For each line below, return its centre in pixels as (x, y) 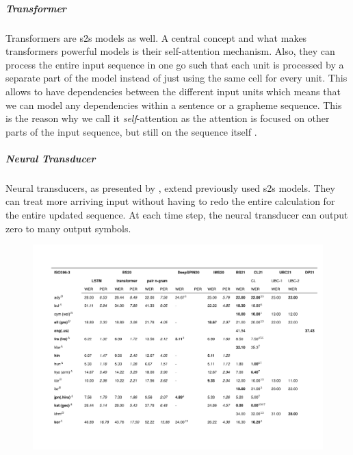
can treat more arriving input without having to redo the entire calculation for (170, 201)
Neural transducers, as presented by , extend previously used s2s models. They (170, 187)
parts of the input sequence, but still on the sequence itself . (131, 131)
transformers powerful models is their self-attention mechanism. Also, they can (170, 51)
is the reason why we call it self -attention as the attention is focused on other (168, 118)
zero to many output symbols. (68, 228)
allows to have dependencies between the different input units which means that (173, 91)
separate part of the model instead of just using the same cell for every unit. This (176, 78)
